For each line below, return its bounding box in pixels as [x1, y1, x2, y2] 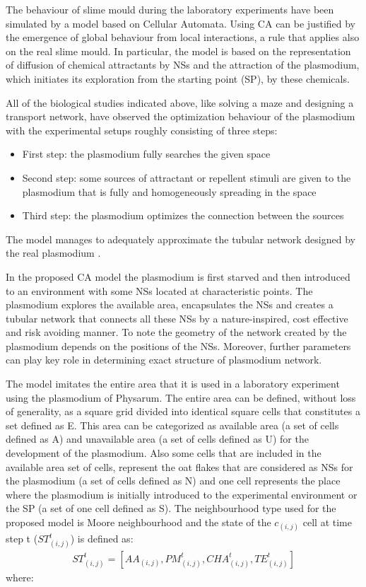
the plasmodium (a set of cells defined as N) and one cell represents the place [6, 473, 341, 488]
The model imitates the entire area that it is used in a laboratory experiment [6, 376, 340, 391]
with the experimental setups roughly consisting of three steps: [6, 122, 278, 137]
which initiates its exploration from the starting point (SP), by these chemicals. [6, 71, 350, 86]
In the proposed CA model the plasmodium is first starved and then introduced [6, 269, 350, 284]
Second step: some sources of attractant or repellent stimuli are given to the [22, 170, 351, 185]
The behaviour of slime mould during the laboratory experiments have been [6, 2, 334, 16]
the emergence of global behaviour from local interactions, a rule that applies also [6, 30, 360, 45]
